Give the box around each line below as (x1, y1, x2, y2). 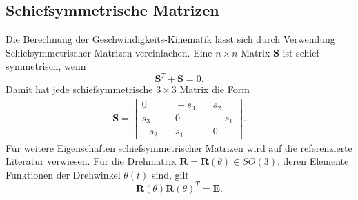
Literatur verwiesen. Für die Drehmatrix (6, 154, 177, 168)
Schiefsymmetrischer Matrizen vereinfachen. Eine (6, 45, 212, 59)
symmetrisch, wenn (6, 59, 86, 73)
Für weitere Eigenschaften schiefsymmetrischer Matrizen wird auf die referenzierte (6, 140, 352, 154)
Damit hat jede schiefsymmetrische (6, 82, 153, 97)
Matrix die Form (179, 82, 250, 97)
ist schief (282, 45, 319, 59)
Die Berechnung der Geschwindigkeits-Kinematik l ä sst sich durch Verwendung (6, 32, 335, 46)
